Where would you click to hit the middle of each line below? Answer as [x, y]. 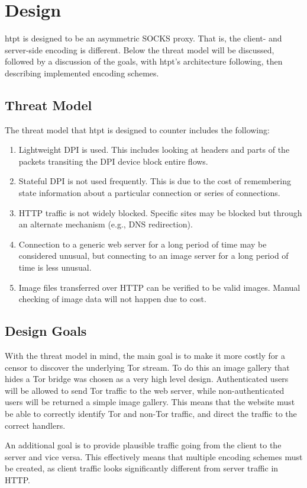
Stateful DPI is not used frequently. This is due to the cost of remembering [155, 181]
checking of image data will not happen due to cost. [112, 299]
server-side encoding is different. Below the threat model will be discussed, [140, 49]
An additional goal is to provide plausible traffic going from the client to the [143, 445]
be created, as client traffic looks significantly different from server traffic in [142, 468]
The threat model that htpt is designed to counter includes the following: [137, 129]
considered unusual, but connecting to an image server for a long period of [153, 256]
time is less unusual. [55, 267]
